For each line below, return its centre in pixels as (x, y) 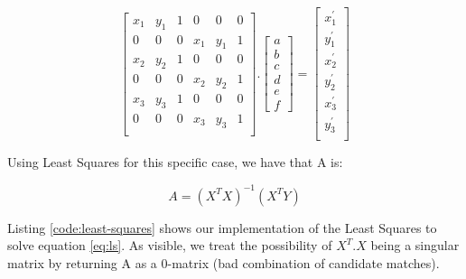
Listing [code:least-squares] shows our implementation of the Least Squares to (222, 227)
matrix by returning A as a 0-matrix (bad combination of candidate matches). (224, 262)
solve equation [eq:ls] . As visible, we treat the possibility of (170, 245)
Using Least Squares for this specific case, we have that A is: (175, 162)
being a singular (415, 245)
